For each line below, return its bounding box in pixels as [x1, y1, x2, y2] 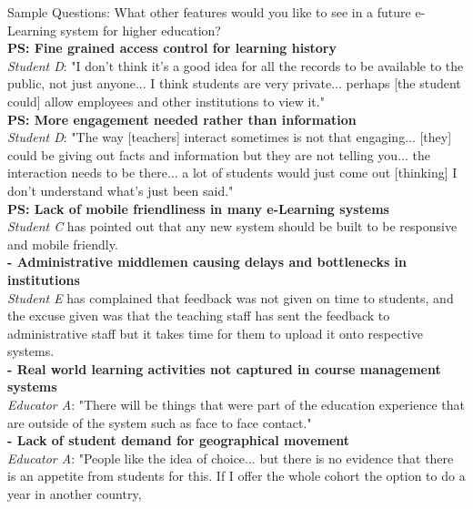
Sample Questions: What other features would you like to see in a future [7, 3, 411, 21]
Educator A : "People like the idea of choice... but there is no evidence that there [7, 448, 454, 467]
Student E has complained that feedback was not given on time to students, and [7, 288, 454, 307]
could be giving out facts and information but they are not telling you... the [7, 145, 430, 164]
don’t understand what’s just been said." [7, 180, 234, 199]
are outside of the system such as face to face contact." [7, 412, 312, 432]
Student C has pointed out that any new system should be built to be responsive [7, 217, 458, 236]
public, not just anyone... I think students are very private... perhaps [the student [7, 74, 461, 93]
